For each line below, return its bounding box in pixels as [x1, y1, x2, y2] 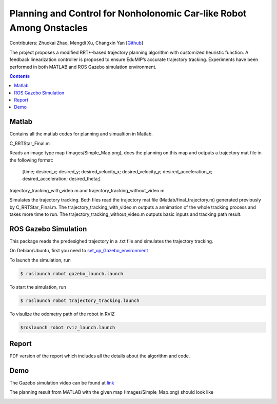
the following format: [9, 157, 54, 163]
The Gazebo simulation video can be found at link [9, 379, 115, 386]
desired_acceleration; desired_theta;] [22, 176, 101, 182]
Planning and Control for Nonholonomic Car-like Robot [9, 8, 247, 19]
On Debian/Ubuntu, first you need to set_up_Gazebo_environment [9, 248, 148, 254]
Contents [9, 73, 30, 79]
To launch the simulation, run [9, 257, 71, 263]
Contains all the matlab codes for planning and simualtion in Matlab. [9, 131, 153, 137]
